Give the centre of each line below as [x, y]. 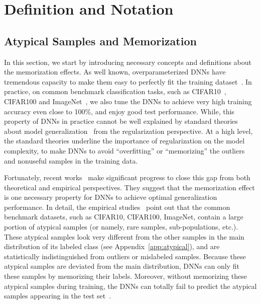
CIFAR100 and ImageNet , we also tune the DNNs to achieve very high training [128, 101]
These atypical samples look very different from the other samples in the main [124, 236]
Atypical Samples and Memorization [100, 41]
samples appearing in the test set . [58, 296]
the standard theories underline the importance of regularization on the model [124, 141]
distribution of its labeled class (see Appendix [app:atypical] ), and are [112, 246]
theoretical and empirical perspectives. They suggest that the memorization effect [129, 187]
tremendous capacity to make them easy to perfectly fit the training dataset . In [128, 81]
